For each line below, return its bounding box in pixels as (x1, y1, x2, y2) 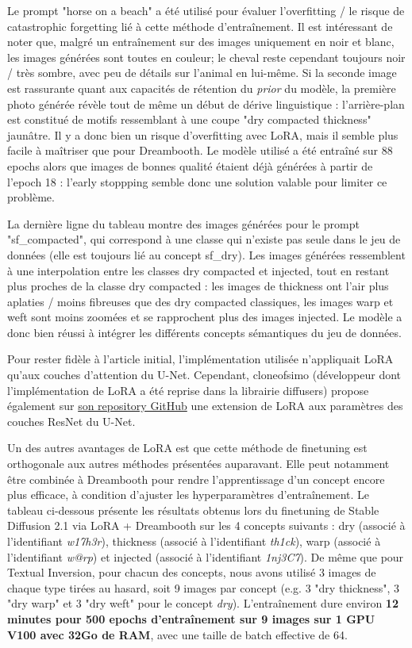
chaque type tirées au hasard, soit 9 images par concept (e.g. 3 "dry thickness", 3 (7, 579, 400, 596)
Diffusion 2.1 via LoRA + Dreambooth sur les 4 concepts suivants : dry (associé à (7, 517, 406, 534)
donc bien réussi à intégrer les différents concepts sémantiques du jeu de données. (7, 324, 402, 340)
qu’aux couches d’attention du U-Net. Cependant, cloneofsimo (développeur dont (7, 366, 402, 383)
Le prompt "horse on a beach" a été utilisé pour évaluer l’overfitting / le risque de (7, 2, 405, 18)
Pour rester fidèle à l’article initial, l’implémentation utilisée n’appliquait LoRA (7, 351, 394, 367)
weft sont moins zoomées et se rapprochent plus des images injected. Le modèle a (7, 309, 402, 325)
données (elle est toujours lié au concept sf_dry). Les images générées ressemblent (7, 246, 406, 263)
